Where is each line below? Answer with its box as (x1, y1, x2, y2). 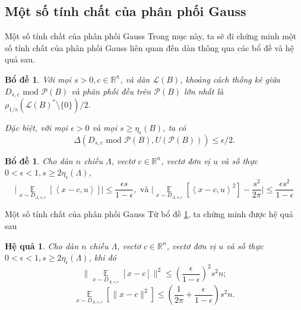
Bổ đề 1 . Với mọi (5, 73, 71, 85)
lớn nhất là (184, 84, 224, 97)
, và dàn (120, 73, 150, 85)
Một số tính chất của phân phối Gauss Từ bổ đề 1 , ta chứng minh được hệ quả (5, 208, 293, 220)
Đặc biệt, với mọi (5, 121, 68, 134)
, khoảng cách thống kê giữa (180, 73, 281, 85)
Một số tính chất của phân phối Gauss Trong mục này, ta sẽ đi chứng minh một (5, 30, 297, 42)
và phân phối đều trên (71, 84, 151, 97)
